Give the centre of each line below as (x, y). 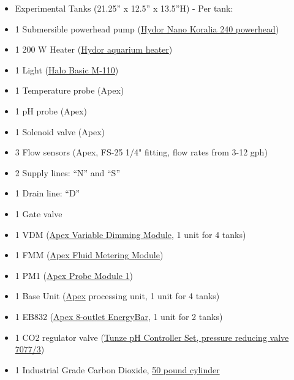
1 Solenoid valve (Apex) (60, 131)
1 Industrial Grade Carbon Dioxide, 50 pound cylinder (117, 369)
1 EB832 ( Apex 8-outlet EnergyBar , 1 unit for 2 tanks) (119, 316)
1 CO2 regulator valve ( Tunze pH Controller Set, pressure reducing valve (152, 337)
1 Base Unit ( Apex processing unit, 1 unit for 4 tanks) (117, 296)
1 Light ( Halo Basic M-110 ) (67, 69)
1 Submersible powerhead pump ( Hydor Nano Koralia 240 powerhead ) (147, 28)
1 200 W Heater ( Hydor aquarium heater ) (94, 49)
